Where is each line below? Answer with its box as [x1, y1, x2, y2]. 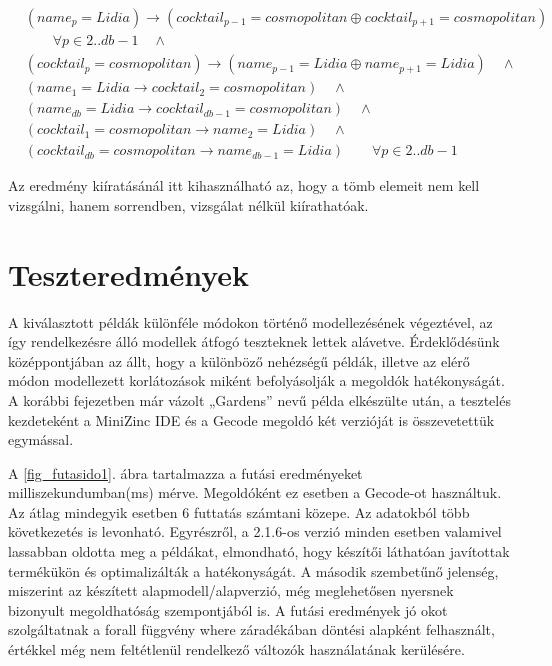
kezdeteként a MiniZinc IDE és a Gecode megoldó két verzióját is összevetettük [8, 409, 495, 430]
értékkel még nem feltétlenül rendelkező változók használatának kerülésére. [8, 639, 465, 660]
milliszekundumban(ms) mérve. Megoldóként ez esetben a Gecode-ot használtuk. [8, 482, 502, 503]
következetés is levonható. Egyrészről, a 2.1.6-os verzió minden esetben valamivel [8, 521, 502, 542]
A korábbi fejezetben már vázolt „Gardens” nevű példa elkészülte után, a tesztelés [8, 389, 511, 410]
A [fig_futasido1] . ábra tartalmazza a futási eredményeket [8, 462, 363, 483]
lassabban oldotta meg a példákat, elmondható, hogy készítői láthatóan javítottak [8, 541, 510, 562]
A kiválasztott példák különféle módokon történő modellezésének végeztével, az [8, 311, 493, 332]
